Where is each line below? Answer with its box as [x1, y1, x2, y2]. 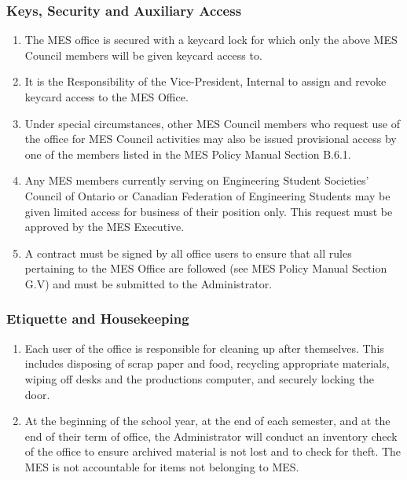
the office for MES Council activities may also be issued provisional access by [24, 130, 397, 147]
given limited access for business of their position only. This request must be [24, 203, 393, 219]
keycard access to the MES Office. [24, 89, 189, 104]
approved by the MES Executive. [24, 218, 185, 235]
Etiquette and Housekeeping [6, 309, 189, 328]
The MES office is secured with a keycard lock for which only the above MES [24, 31, 398, 48]
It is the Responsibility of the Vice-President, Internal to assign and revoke [24, 73, 387, 90]
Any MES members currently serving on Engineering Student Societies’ [24, 172, 369, 189]
